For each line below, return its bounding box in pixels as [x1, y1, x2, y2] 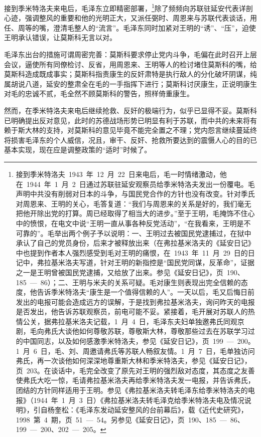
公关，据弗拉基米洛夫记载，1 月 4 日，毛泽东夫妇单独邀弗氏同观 [23, 316, 237, 326]
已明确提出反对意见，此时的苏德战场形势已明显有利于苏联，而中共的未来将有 [4, 115, 257, 125]
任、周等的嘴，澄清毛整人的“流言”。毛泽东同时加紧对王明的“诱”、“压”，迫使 [4, 22, 256, 33]
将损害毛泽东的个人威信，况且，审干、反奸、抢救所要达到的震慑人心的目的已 [4, 134, 257, 145]
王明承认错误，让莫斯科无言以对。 [4, 32, 116, 43]
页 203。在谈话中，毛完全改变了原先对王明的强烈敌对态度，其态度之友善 [16, 365, 255, 375]
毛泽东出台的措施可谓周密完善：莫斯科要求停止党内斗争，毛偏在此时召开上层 [4, 49, 257, 60]
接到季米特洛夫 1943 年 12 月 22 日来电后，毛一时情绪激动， [16, 168, 220, 179]
